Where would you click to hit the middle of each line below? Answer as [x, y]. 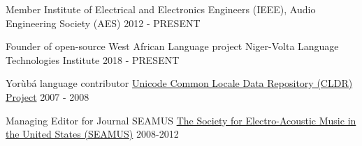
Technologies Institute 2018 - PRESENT [93, 59]
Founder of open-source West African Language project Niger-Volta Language [172, 46]
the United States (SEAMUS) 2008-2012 [92, 134]
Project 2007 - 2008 [48, 96]
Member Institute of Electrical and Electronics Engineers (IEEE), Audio [161, 9]
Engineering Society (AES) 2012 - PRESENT [103, 23]
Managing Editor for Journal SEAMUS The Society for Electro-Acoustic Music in [181, 120]
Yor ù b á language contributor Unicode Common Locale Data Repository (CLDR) [179, 83]
